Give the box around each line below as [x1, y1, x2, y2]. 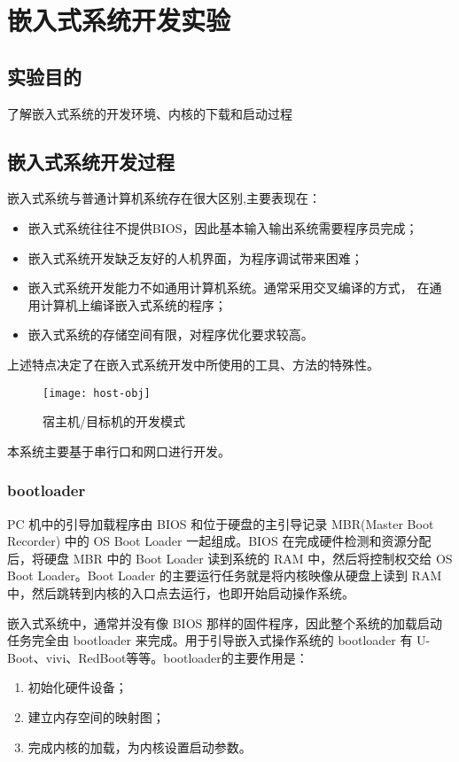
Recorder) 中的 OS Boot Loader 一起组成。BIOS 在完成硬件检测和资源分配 [7, 532, 432, 550]
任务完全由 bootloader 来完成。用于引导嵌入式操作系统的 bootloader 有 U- [7, 631, 431, 649]
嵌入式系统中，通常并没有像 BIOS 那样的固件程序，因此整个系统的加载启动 [7, 613, 442, 632]
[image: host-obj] [43, 386, 151, 400]
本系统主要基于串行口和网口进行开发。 [7, 441, 230, 460]
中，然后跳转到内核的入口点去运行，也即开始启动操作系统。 [7, 583, 354, 602]
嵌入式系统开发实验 [7, 2, 231, 38]
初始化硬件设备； [27, 678, 128, 696]
